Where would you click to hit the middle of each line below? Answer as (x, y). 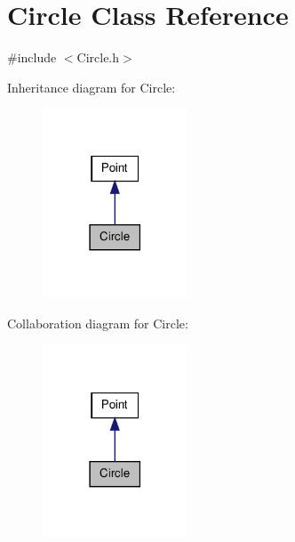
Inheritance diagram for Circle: (92, 87)
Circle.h (98, 57)
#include (32, 57)
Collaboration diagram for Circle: (98, 323)
